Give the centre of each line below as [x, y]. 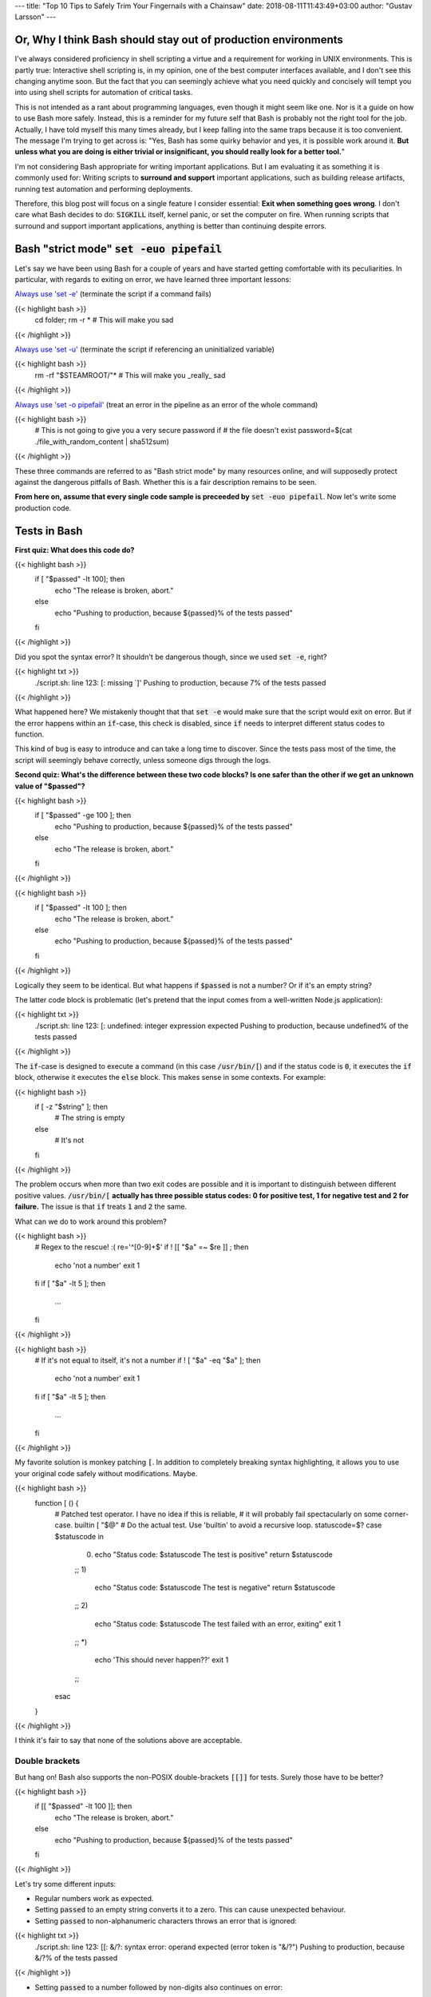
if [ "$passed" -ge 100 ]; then [83, 816]
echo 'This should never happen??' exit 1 [162, 1660]
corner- [396, 1514]
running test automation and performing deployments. [104, 189]
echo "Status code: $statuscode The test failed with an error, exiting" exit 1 [217, 1624]
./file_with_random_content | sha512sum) [102, 441]
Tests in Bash [49, 531]
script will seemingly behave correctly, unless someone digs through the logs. [143, 760]
